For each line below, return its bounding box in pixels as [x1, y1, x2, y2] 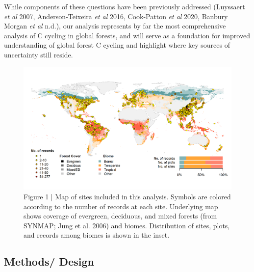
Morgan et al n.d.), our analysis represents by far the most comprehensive [4, 21, 226, 31]
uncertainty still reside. [4, 49, 73, 59]
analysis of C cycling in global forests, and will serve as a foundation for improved [4, 30, 250, 40]
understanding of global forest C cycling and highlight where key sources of [4, 40, 230, 50]
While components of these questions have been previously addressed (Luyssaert [4, 1, 245, 11]
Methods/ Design [4, 254, 94, 269]
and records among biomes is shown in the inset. [24, 230, 170, 240]
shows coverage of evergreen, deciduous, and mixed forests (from [24, 211, 217, 221]
